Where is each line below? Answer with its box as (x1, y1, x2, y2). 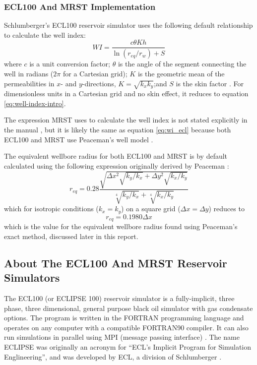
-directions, (82, 78, 116, 88)
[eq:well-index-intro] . (4, 98, 66, 108)
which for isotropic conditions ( (4, 203, 99, 214)
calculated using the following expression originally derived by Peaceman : (4, 160, 229, 171)
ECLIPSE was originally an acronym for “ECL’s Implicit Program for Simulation (4, 342, 252, 352)
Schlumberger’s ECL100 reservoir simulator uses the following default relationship (4, 20, 253, 30)
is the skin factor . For (176, 78, 244, 88)
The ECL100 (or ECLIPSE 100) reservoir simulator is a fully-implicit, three (4, 293, 235, 304)
